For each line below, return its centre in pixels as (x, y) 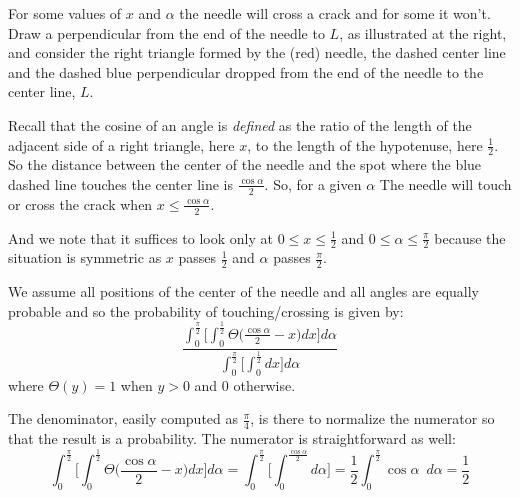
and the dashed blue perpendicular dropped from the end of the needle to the (246, 71)
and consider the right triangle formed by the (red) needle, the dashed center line (257, 52)
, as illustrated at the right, (423, 32)
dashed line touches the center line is (121, 183)
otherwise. (264, 384)
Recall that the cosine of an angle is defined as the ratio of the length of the (240, 124)
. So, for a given (313, 183)
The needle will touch (445, 183)
